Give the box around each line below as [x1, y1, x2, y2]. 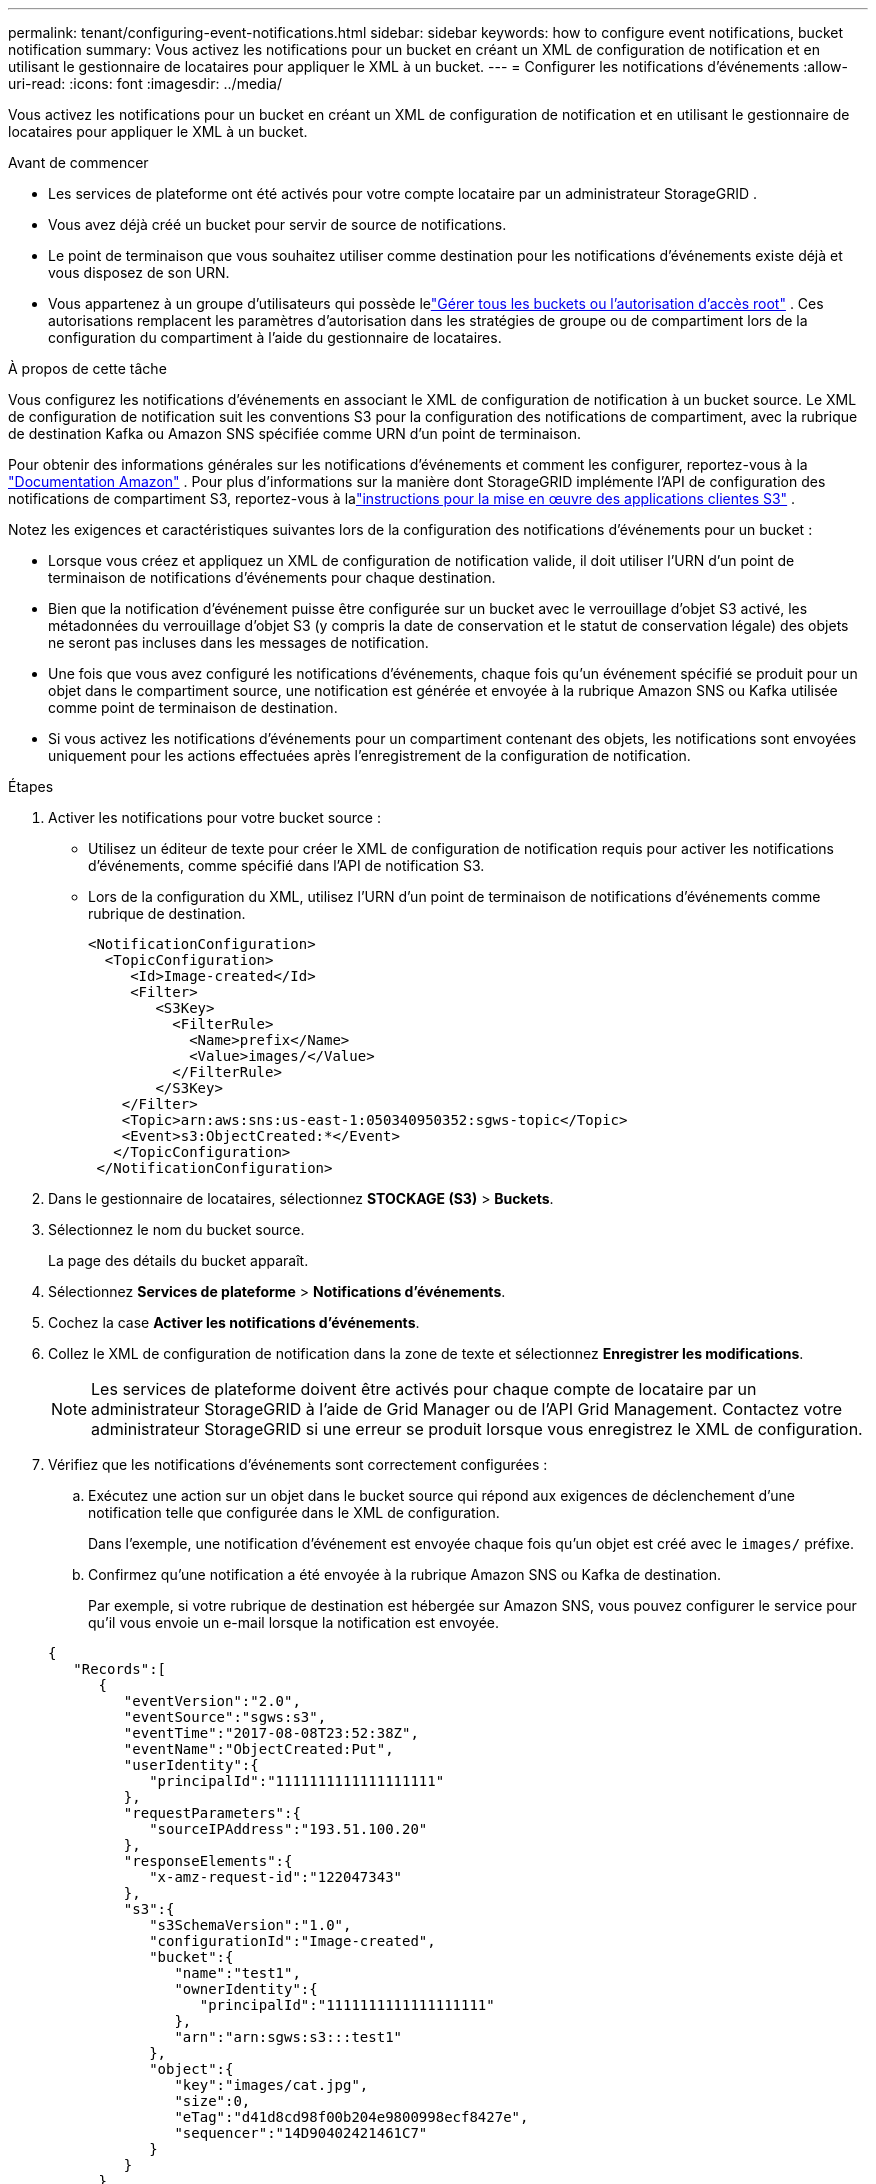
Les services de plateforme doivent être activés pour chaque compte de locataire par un [91, 1379, 757, 1399]
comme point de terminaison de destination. [48, 699, 338, 716]
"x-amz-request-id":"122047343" [149, 1869, 403, 1885]
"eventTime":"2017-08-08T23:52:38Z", [123, 1725, 419, 1741]
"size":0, [174, 2093, 251, 2109]
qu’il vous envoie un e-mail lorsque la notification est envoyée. [88, 1614, 499, 1631]
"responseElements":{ [123, 1853, 293, 1869]
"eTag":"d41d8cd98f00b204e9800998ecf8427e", [174, 2109, 529, 2125]
